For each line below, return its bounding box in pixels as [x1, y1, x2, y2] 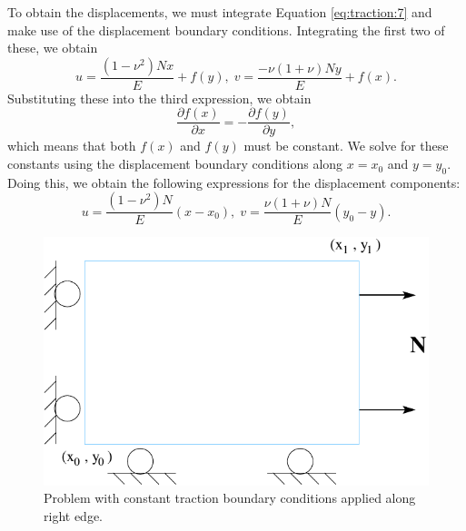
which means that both [7, 136, 136, 155]
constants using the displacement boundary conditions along [7, 154, 343, 173]
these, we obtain [7, 38, 98, 57]
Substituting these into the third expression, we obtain [7, 88, 312, 107]
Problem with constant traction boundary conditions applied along [44, 488, 416, 507]
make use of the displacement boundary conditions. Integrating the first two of [7, 20, 445, 39]
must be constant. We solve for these [243, 136, 449, 155]
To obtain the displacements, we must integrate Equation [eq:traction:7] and [7, 3, 432, 21]
